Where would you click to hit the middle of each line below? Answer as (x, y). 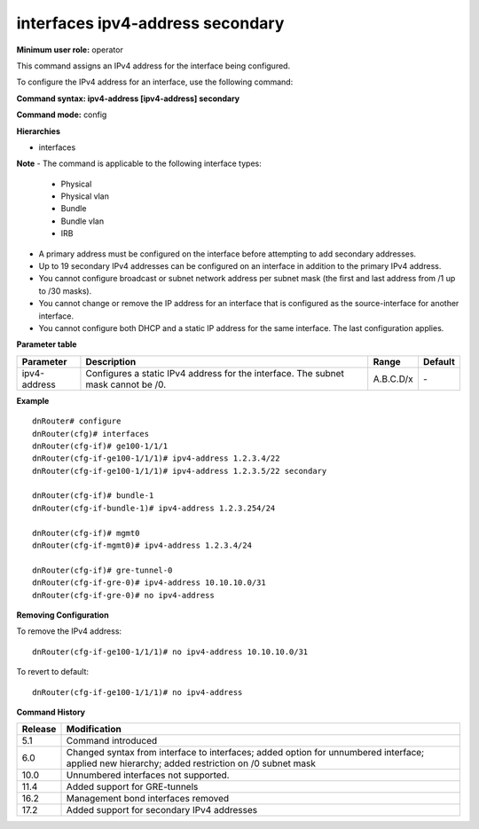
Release (39, 730)
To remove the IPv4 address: (69, 631)
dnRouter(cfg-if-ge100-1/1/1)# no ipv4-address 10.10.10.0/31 (170, 651)
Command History (51, 712)
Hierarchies (39, 131)
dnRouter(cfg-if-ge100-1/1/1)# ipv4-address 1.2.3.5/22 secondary (180, 471)
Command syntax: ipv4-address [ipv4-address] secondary (128, 99)
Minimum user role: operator (70, 50)
